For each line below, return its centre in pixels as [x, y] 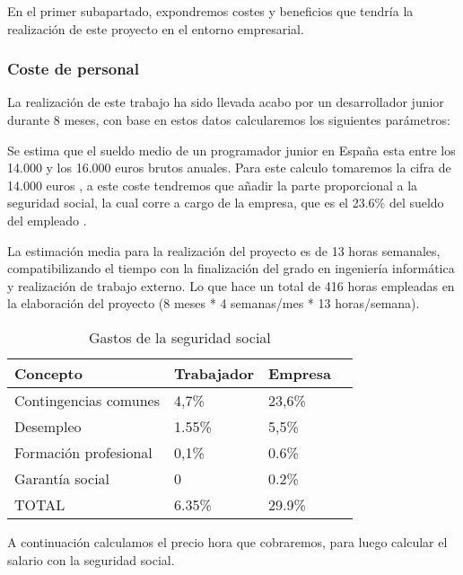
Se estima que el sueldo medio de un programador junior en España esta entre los [231, 150]
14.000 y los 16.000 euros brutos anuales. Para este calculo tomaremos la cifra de [229, 168]
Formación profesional [83, 452]
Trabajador [214, 373]
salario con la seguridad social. [91, 559]
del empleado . [47, 220]
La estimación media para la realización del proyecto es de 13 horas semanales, [224, 250]
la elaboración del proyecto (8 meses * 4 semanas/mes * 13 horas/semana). [214, 303]
